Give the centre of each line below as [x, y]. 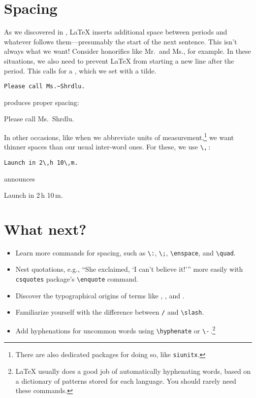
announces [20, 178]
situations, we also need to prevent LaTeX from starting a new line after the [119, 60]
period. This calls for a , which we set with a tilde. [80, 70]
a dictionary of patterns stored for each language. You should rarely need [126, 380]
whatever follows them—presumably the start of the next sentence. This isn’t [121, 41]
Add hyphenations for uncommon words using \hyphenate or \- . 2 [115, 329]
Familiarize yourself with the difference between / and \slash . [110, 312]
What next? [45, 229]
